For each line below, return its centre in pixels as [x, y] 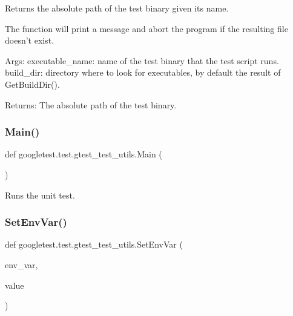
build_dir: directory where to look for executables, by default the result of [143, 72]
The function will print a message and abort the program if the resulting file [146, 28]
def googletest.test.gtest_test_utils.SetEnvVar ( [94, 244]
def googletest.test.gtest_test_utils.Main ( [84, 154]
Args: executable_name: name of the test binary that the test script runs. [142, 60]
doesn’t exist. [30, 40]
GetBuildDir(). [32, 84]
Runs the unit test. [40, 195]
